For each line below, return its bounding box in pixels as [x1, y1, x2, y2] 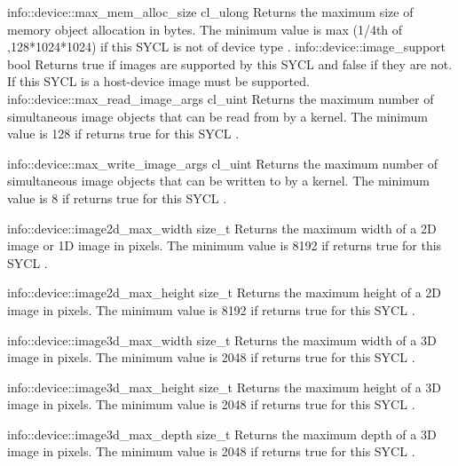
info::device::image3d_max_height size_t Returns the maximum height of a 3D [7, 377, 442, 396]
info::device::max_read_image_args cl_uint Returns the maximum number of [7, 89, 434, 107]
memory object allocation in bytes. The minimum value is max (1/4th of [7, 20, 403, 38]
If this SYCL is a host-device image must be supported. [7, 72, 310, 91]
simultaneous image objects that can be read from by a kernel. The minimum [7, 107, 428, 125]
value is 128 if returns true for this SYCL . [7, 124, 240, 143]
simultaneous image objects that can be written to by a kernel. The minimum [7, 171, 430, 190]
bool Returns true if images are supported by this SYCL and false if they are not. [7, 54, 453, 73]
